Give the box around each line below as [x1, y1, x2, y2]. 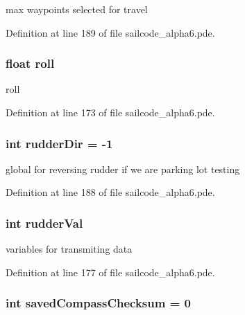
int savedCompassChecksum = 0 [6, 294, 191, 312]
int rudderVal [6, 214, 83, 231]
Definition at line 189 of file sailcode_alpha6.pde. [6, 25, 215, 39]
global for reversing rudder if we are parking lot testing [6, 161, 240, 176]
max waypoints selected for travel [6, 2, 148, 16]
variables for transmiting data [6, 242, 133, 256]
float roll [6, 55, 55, 72]
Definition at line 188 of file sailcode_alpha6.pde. [6, 185, 215, 199]
